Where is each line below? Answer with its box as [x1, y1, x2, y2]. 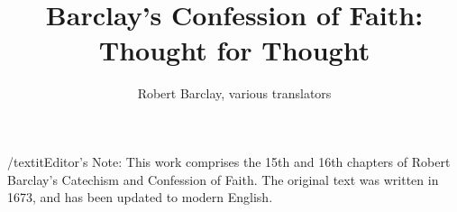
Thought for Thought [98, 32, 370, 69]
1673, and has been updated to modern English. [7, 188, 273, 207]
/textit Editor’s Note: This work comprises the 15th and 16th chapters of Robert [7, 152, 451, 171]
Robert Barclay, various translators [137, 84, 332, 103]
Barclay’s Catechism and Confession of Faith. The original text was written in [7, 170, 439, 189]
